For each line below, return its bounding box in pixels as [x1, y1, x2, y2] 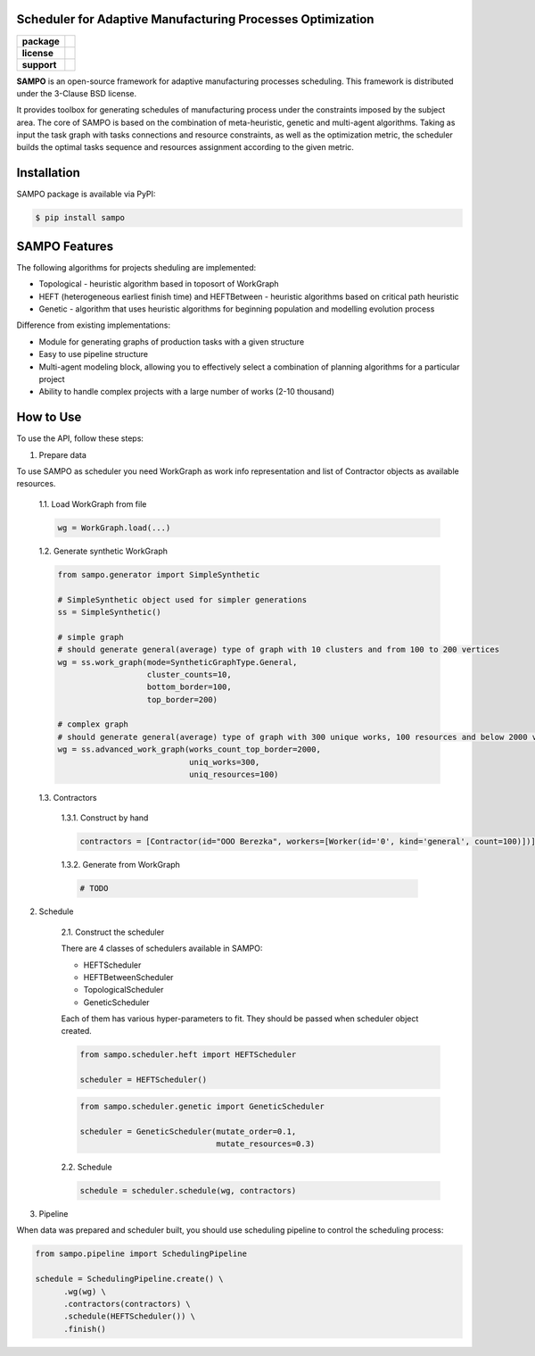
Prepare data [38, 449, 86, 460]
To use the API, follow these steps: [16, 433, 144, 444]
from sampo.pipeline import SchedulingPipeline [35, 1249, 247, 1259]
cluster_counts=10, [146, 670, 232, 679]
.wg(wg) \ [63, 1286, 107, 1296]
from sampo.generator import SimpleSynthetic [57, 570, 260, 579]
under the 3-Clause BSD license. [16, 87, 137, 98]
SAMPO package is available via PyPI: [16, 188, 156, 200]
